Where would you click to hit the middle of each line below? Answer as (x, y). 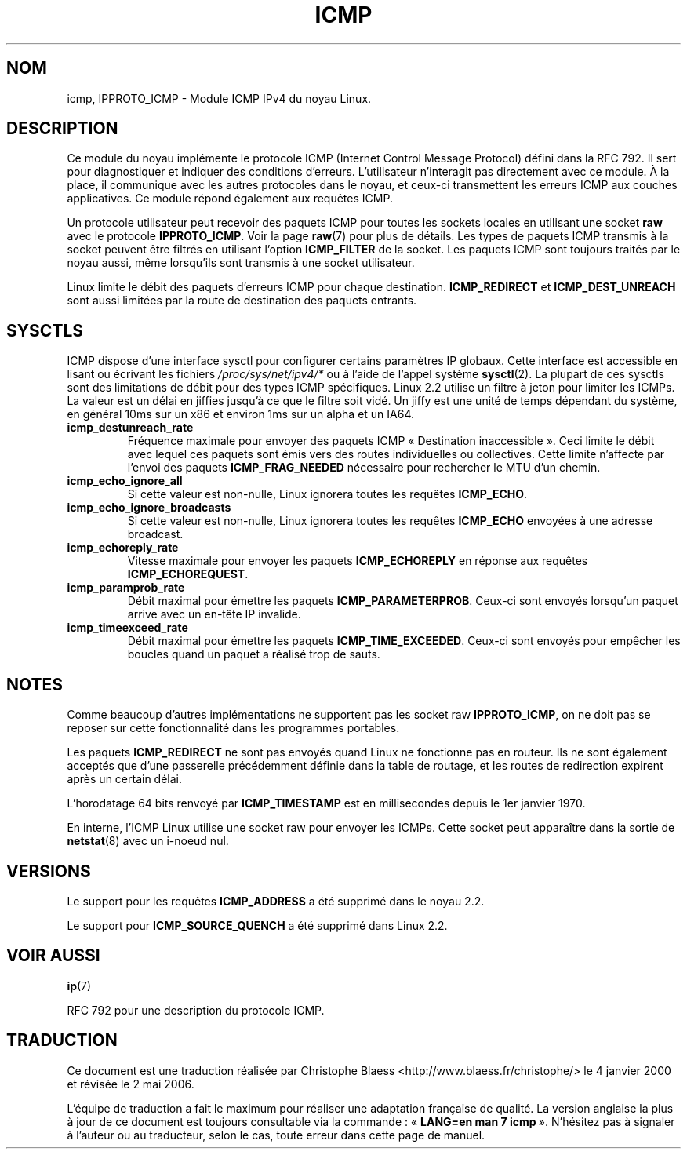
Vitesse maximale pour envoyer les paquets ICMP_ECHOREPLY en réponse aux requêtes (358, 561)
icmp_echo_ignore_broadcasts (149, 508)
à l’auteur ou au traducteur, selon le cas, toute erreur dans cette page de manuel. (276, 1135)
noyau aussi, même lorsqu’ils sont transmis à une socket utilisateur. (241, 263)
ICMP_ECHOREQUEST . (188, 574)
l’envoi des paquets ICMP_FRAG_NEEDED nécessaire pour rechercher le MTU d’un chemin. (364, 468)
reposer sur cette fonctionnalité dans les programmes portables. (233, 728)
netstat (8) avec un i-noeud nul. (148, 841)
